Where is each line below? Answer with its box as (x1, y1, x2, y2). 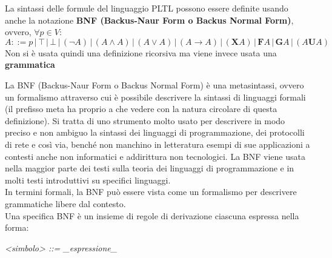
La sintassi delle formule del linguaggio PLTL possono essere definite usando (5, 2, 288, 14)
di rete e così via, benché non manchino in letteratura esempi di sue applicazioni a (5, 137, 310, 150)
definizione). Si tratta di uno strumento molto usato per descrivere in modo (5, 114, 285, 127)
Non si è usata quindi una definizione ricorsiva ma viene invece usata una (5, 46, 277, 59)
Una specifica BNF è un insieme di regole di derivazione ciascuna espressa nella (5, 209, 299, 222)
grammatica (5, 58, 55, 71)
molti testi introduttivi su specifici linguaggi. (5, 173, 171, 186)
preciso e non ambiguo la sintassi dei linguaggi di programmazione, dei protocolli (5, 126, 305, 139)
